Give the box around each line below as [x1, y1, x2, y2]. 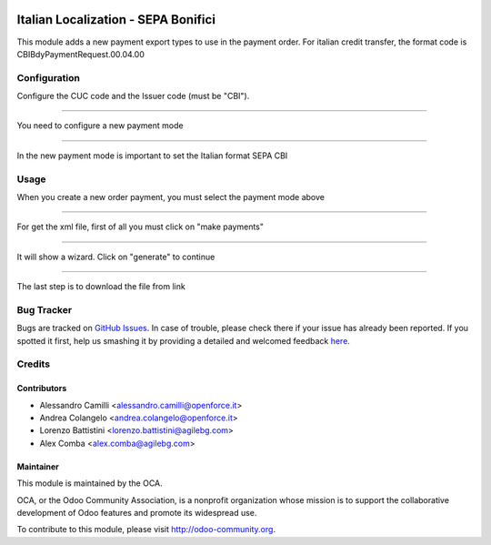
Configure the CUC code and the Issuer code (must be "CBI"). [16, 91, 250, 102]
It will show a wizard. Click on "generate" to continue [16, 251, 215, 262]
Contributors [16, 383, 67, 394]
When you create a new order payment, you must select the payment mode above [16, 191, 325, 202]
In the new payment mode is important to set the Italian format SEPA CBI [16, 150, 288, 161]
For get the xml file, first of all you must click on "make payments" [16, 221, 264, 232]
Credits [16, 358, 50, 370]
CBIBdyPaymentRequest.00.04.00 [16, 48, 145, 59]
